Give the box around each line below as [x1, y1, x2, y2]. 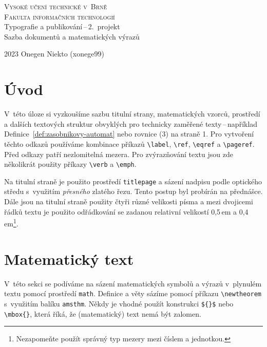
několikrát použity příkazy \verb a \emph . [4, 159, 137, 169]
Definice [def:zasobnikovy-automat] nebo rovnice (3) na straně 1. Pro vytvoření [4, 128, 254, 139]
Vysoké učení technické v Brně [4, 1, 107, 11]
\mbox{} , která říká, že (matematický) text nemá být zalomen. [4, 308, 201, 319]
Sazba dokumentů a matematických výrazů [4, 31, 140, 42]
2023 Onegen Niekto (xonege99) [4, 48, 104, 59]
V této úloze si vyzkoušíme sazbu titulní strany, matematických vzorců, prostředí [4, 108, 260, 119]
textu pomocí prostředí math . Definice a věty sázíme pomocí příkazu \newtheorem [4, 288, 262, 299]
